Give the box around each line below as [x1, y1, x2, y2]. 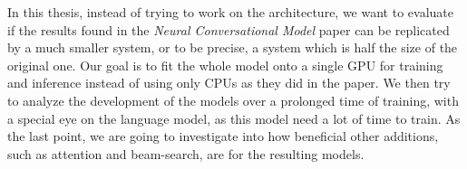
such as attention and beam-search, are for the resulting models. [7, 144, 365, 163]
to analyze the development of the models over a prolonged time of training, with [7, 90, 459, 109]
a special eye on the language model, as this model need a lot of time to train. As [7, 108, 461, 127]
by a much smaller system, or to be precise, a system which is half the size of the [7, 38, 458, 57]
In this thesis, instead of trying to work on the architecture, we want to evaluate [7, 3, 453, 21]
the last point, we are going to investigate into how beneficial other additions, [7, 127, 439, 146]
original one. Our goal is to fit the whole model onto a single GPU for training [7, 55, 443, 74]
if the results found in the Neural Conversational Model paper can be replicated [7, 20, 450, 39]
